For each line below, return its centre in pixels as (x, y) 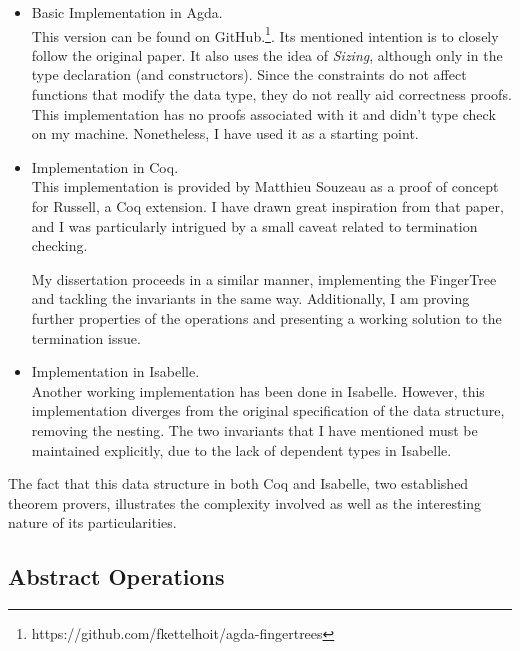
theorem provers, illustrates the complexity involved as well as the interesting (245, 502)
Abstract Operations (116, 576)
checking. (59, 245)
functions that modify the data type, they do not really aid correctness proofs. (271, 94)
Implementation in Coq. (105, 166)
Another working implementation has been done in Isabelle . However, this (258, 390)
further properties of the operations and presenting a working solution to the (266, 317)
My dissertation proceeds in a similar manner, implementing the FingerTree (264, 278)
